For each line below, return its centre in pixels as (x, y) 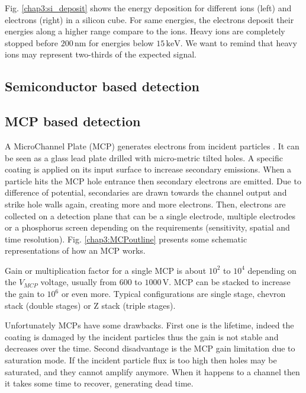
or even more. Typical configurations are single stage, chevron (173, 294)
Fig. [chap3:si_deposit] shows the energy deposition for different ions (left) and (148, 8)
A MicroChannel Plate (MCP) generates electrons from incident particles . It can (152, 146)
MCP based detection (73, 121)
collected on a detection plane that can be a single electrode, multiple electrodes (150, 215)
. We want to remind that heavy (239, 42)
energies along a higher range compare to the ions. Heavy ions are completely (145, 31)
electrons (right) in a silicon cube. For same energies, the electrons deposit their (149, 19)
